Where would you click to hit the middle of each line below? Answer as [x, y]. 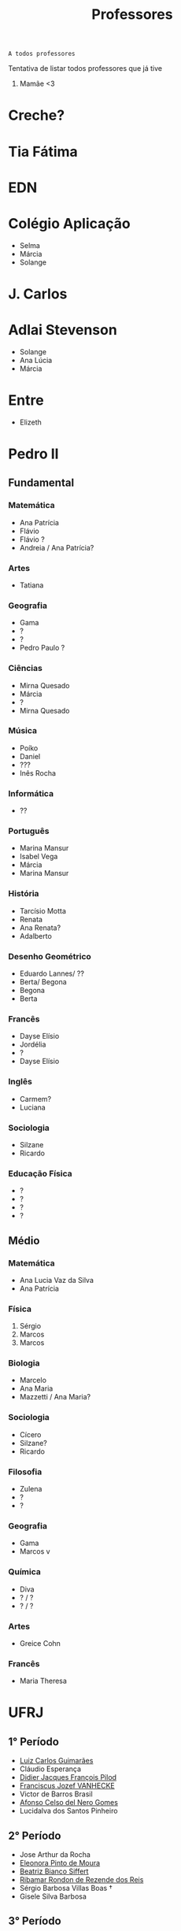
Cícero [30, 1434]
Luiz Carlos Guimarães [56, 1761]
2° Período [35, 1835]
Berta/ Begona [43, 982]
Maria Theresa [43, 1681]
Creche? [37, 115]
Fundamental [41, 483]
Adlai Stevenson [63, 330]
